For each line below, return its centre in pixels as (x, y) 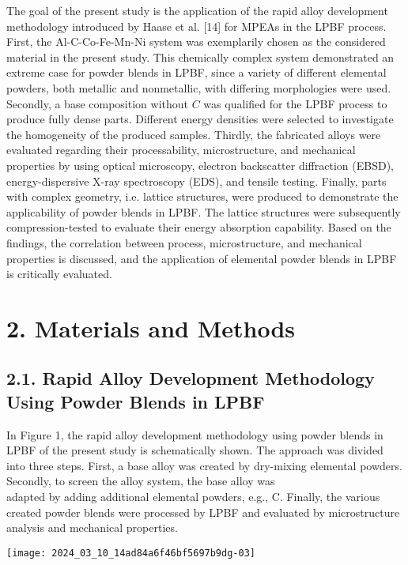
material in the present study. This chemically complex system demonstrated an (200, 56)
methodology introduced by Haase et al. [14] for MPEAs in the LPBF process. (196, 26)
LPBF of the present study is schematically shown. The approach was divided (195, 450)
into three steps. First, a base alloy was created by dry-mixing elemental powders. (204, 465)
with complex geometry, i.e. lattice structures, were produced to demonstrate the (202, 196)
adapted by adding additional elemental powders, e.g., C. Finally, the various (193, 497)
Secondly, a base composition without (98, 103)
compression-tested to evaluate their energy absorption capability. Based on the (199, 227)
